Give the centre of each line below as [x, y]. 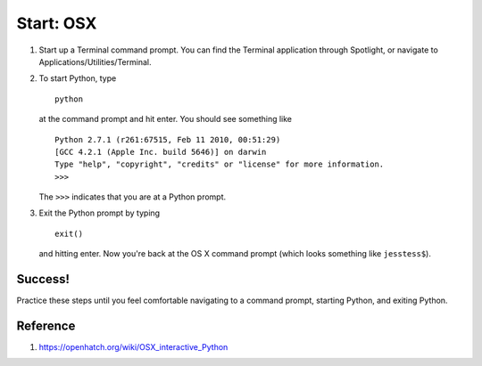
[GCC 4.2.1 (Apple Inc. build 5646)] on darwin [161, 152]
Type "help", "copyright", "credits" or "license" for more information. [220, 164]
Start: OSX [57, 23]
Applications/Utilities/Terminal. [95, 61]
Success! [43, 279]
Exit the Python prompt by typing [100, 213]
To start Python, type [78, 78]
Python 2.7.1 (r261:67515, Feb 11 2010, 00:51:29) [168, 139]
